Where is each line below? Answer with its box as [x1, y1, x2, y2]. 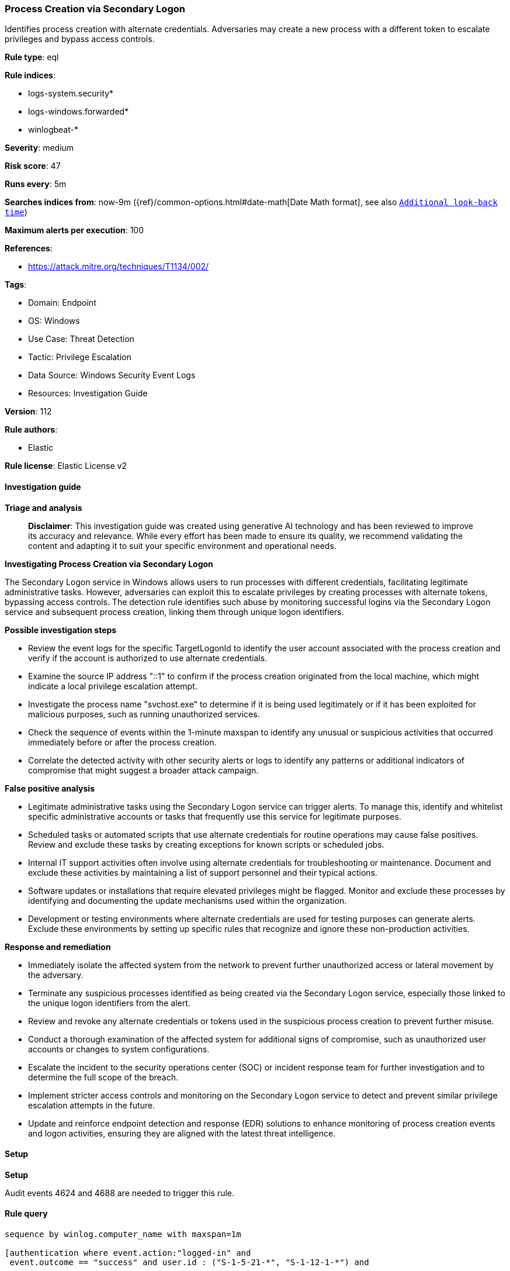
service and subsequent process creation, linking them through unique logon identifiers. [5, 606, 344, 617]
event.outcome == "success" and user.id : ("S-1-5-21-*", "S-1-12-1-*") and [9, 1258, 369, 1267]
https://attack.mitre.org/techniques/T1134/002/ [28, 261, 209, 272]
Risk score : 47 [5, 161, 61, 171]
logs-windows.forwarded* [28, 106, 129, 117]
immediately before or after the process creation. [28, 737, 217, 747]
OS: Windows [28, 316, 80, 326]
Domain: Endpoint [28, 298, 96, 308]
